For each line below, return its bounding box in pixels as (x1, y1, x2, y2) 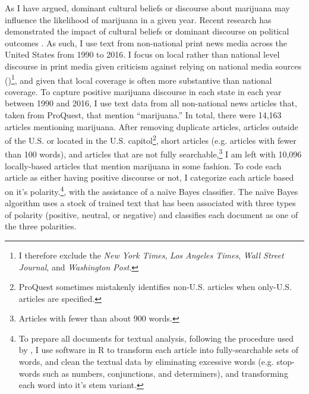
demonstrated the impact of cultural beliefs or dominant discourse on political (5, 25, 289, 37)
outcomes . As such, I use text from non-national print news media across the (5, 36, 288, 49)
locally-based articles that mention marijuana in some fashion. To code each (5, 159, 282, 172)
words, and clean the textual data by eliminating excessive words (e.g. (18, 355, 274, 368)
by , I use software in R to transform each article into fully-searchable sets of (18, 343, 298, 356)
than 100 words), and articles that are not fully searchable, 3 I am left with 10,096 (5, 146, 302, 160)
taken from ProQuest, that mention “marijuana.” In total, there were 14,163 (5, 109, 282, 121)
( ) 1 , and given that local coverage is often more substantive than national (5, 72, 272, 86)
